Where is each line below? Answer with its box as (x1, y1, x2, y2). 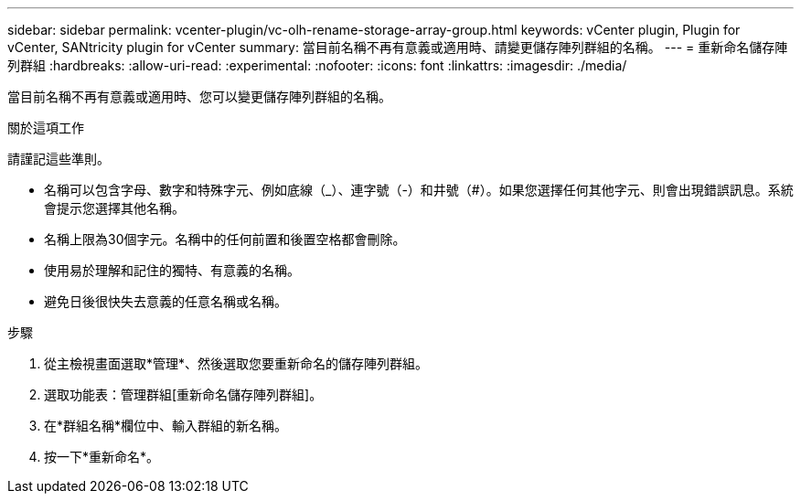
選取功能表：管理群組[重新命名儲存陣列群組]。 (44, 387, 323, 402)
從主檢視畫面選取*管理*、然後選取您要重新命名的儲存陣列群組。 (44, 356, 429, 371)
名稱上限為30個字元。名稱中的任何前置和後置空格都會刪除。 (44, 231, 406, 247)
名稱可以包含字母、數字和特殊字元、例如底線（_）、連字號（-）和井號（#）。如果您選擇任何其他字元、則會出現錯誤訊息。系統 (44, 182, 794, 197)
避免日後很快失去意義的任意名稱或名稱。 (44, 293, 287, 309)
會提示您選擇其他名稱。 (44, 200, 185, 216)
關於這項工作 (7, 120, 84, 135)
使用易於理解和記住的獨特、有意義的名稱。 (44, 262, 300, 278)
